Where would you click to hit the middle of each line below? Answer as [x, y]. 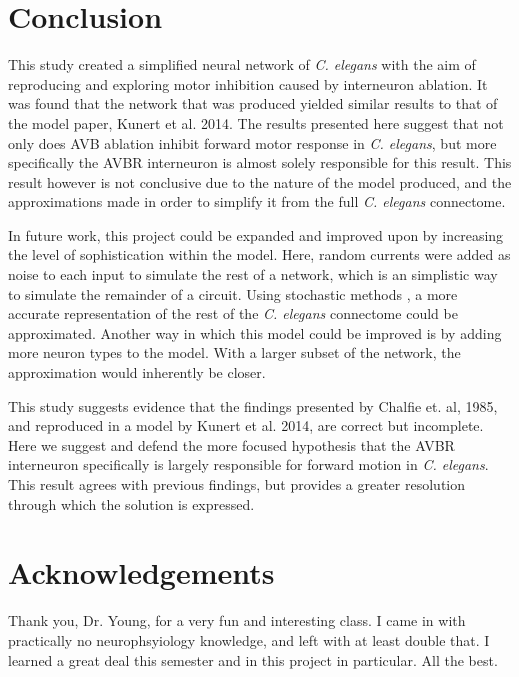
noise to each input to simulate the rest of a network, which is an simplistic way [253, 274]
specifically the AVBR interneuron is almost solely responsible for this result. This [260, 162]
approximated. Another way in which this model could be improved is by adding [255, 332]
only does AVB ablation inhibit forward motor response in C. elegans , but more [252, 142]
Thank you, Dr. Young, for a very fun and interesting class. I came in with [237, 620]
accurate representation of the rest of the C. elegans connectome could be [233, 313]
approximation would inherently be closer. [137, 372]
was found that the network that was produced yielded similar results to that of [253, 103]
